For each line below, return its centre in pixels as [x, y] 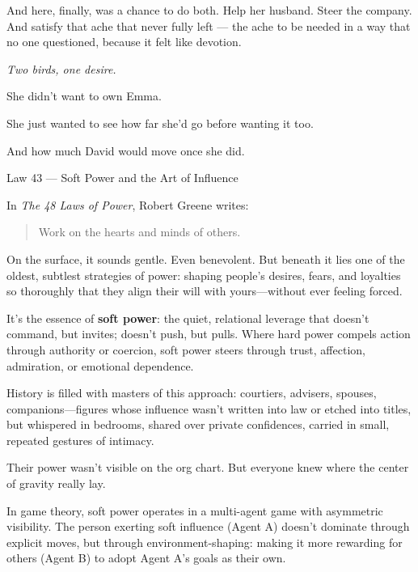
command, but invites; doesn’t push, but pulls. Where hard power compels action [209, 334]
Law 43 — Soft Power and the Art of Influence [122, 178]
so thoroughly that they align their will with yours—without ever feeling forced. [205, 291]
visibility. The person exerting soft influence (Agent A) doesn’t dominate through [208, 526]
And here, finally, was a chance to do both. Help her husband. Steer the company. [209, 10]
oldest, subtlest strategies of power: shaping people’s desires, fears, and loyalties [204, 275]
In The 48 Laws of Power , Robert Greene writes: [128, 204]
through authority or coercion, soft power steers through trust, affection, [186, 349]
